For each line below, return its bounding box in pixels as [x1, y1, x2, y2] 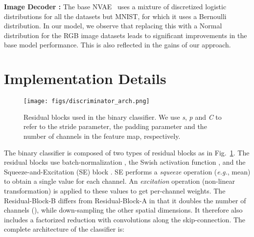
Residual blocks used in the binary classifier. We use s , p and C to [23, 111, 222, 122]
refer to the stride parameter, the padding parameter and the [23, 121, 207, 131]
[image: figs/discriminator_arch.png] [23, 98, 150, 105]
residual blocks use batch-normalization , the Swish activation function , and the [4, 157, 246, 167]
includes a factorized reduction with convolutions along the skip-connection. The [4, 214, 246, 224]
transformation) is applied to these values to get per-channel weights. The [4, 185, 226, 195]
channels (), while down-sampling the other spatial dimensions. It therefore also [4, 205, 243, 215]
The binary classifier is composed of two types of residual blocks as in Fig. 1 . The [4, 147, 250, 157]
